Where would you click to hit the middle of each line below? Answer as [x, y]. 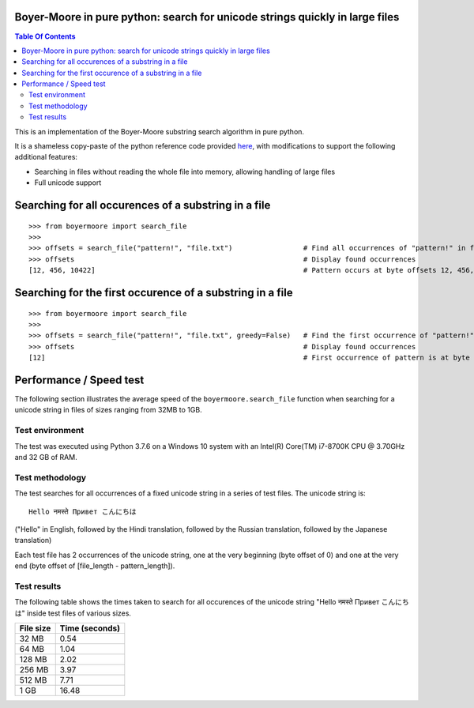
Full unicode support [68, 183]
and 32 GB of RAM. [46, 457]
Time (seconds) [90, 628]
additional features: [46, 157]
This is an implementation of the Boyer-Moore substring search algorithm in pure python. [159, 131]
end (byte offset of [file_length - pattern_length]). [95, 566]
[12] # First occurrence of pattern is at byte [249, 358]
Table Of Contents [45, 36]
